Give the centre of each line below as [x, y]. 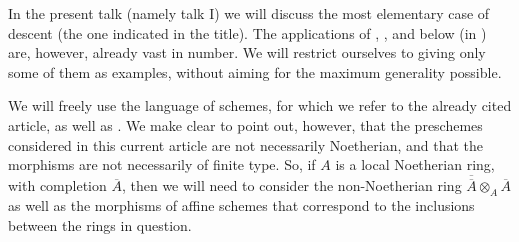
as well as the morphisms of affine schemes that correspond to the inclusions [241, 204]
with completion [57, 185]
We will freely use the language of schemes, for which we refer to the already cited [260, 105]
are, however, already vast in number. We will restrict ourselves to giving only [247, 52]
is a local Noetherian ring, [415, 164]
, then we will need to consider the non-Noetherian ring [291, 185]
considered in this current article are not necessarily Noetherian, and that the [246, 144]
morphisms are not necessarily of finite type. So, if [162, 164]
